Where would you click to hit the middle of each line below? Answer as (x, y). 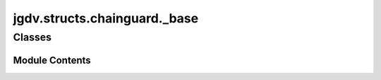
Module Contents (52, 60)
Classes (32, 37)
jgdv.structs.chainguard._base (106, 18)
